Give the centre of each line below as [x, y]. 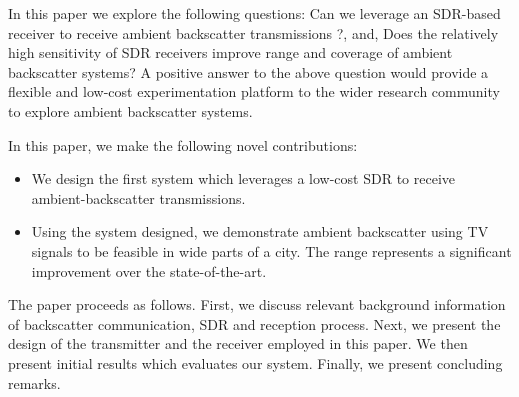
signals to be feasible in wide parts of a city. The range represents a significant [271, 250]
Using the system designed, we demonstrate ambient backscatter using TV [260, 231]
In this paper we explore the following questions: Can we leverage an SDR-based [254, 13]
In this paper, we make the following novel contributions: [183, 144]
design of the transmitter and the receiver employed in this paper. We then [238, 343]
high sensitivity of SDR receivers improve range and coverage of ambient [230, 52]
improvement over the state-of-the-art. [149, 270]
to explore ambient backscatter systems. [130, 110]
